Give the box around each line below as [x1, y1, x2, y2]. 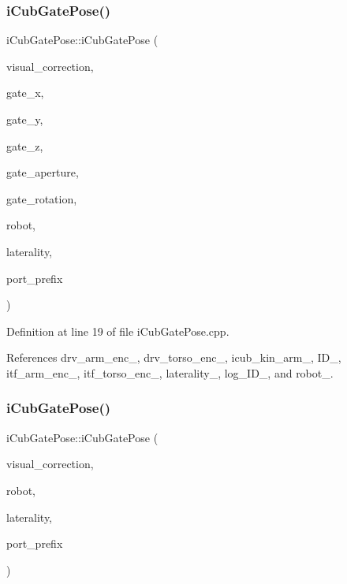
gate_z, [6, 137, 43, 154]
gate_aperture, [6, 164, 79, 180]
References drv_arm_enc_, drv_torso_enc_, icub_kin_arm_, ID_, [6, 349, 341, 366]
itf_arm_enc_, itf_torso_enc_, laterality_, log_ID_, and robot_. [6, 364, 334, 381]
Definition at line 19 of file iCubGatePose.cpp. [6, 322, 229, 339]
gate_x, [6, 84, 44, 101]
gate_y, [6, 111, 43, 127]
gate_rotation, [6, 190, 77, 206]
